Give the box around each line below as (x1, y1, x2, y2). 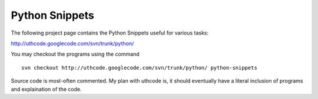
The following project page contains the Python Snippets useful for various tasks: (11, 29, 209, 36)
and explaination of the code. (11, 86, 82, 93)
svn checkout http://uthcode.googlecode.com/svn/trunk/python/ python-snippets (21, 64, 257, 71)
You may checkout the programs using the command (11, 50, 140, 58)
